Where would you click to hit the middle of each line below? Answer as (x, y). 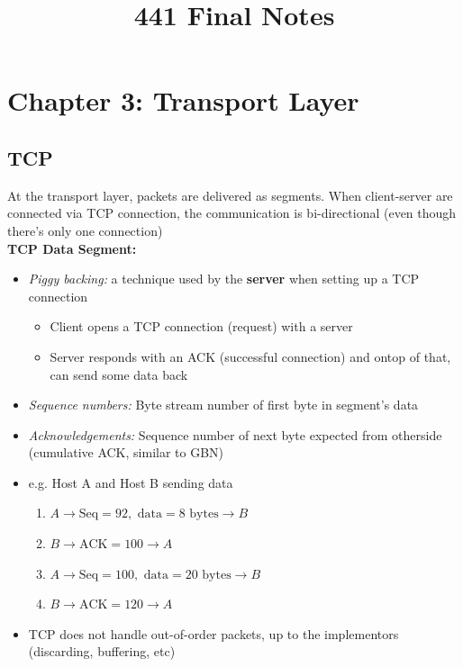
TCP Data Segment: (72, 248)
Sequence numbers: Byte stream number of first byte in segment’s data (223, 405)
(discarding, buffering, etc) (102, 651)
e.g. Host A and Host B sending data (131, 482)
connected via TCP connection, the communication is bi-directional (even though (232, 213)
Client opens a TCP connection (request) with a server (201, 326)
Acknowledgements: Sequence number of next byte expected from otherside (235, 434)
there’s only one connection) (85, 230)
